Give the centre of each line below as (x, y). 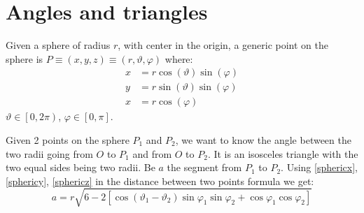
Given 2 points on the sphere (68, 140)
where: (179, 58)
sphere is (24, 58)
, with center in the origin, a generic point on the (223, 45)
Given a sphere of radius (58, 45)
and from (152, 153)
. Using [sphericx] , (319, 167)
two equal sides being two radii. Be (80, 167)
